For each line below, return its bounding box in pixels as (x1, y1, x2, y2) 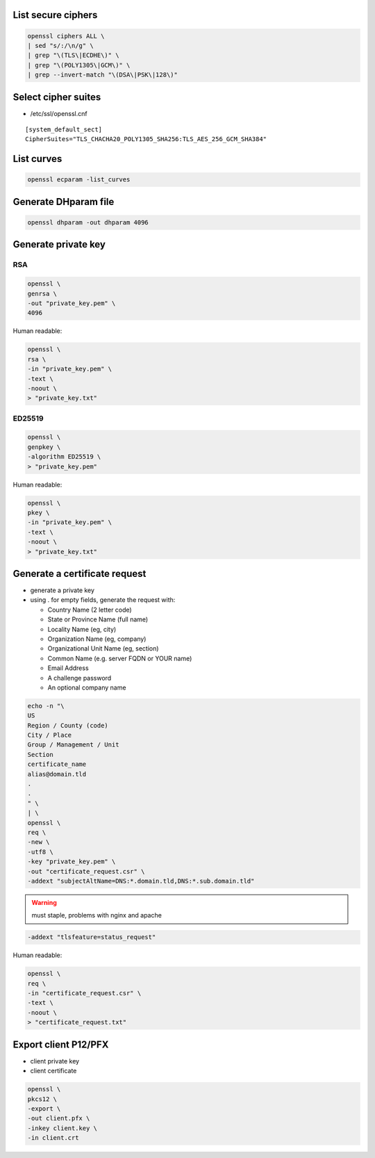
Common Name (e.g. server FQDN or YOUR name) (47, 654, 192, 662)
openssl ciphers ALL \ (27, 32, 105, 40)
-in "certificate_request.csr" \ (27, 989, 142, 997)
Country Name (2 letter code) (47, 605, 132, 614)
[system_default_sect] (25, 126, 103, 133)
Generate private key (12, 238, 106, 250)
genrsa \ (27, 289, 58, 297)
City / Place (27, 731, 72, 740)
